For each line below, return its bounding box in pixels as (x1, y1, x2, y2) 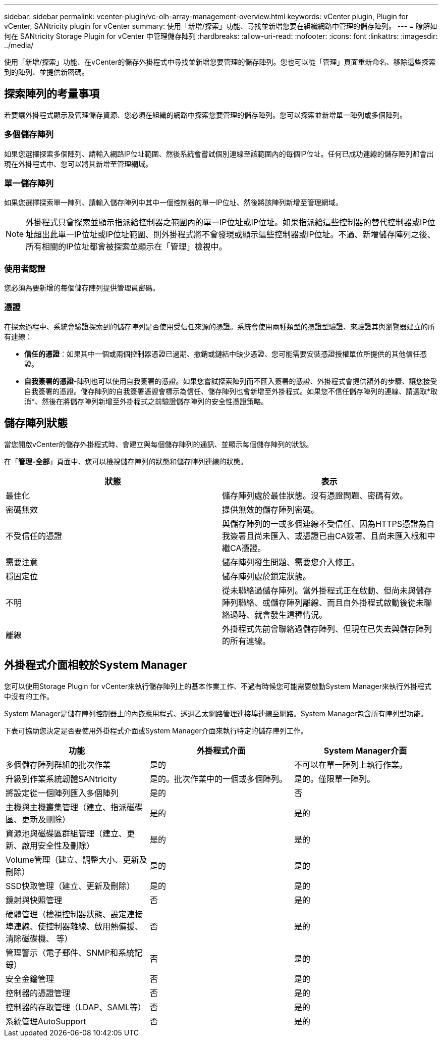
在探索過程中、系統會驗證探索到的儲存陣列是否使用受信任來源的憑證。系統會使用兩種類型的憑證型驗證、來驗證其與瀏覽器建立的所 (4, 322, 435, 331)
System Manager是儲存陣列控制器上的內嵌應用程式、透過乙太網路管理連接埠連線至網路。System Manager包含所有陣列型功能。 (4, 709, 428, 718)
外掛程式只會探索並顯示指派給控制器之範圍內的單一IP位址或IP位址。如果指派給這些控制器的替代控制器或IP (26, 217, 427, 228)
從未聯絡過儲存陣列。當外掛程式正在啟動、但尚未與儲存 (222, 585, 432, 596)
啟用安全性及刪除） (22, 840, 95, 851)
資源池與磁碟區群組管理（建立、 (6, 828, 127, 838)
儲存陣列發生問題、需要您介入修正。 (222, 557, 360, 567)
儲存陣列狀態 (4, 417, 68, 430)
